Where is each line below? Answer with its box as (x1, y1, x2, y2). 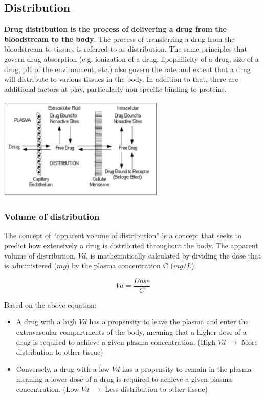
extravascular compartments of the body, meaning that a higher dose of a (16, 326, 247, 337)
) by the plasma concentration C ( (66, 260, 173, 271)
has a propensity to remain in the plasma (122, 363, 252, 374)
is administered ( (4, 260, 57, 271)
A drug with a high (16, 316, 77, 327)
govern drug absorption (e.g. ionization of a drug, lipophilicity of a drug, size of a (4, 53, 259, 64)
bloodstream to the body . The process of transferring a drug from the (4, 33, 235, 44)
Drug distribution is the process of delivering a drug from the (4, 24, 227, 34)
